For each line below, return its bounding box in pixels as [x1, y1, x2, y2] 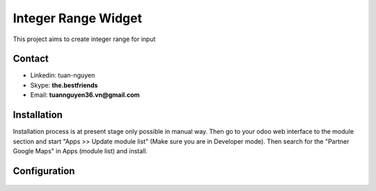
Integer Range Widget [13, 10, 143, 26]
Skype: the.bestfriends [30, 81, 98, 89]
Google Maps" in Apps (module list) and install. [13, 146, 148, 155]
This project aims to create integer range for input [13, 35, 156, 43]
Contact [13, 53, 49, 65]
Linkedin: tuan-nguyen [30, 71, 95, 79]
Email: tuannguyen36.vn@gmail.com [30, 91, 140, 99]
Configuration [13, 165, 75, 177]
